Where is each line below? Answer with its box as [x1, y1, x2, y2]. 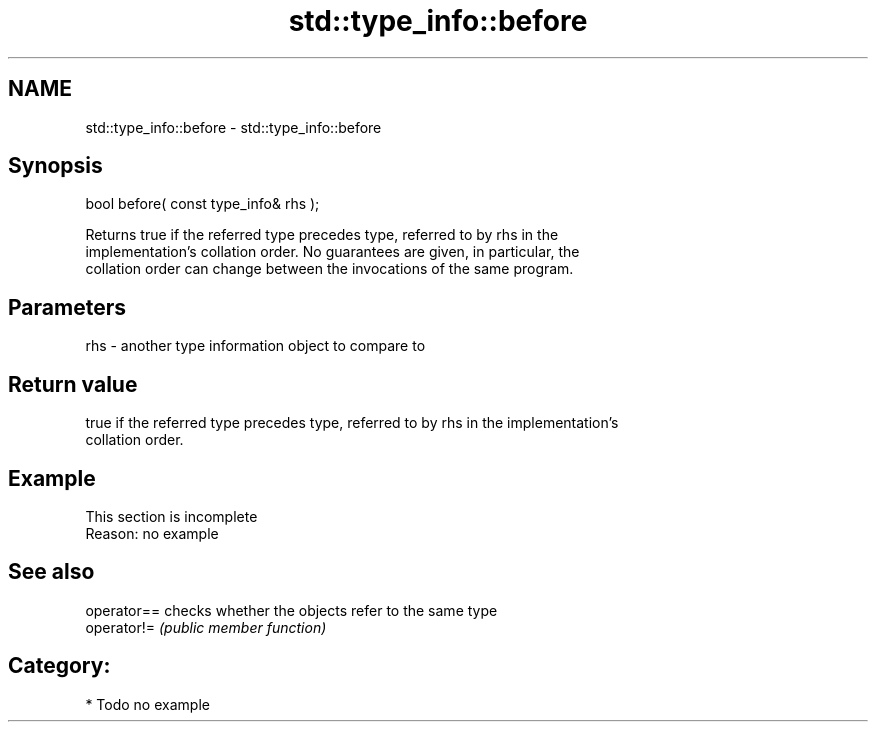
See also [8, 559, 95, 585]
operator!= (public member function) [85, 618, 327, 636]
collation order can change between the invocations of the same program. [85, 260, 574, 278]
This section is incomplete [85, 507, 258, 525]
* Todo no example [85, 695, 210, 713]
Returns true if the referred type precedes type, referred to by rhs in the [85, 226, 559, 244]
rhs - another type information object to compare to [85, 337, 426, 355]
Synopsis [8, 153, 103, 179]
